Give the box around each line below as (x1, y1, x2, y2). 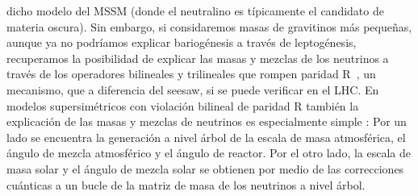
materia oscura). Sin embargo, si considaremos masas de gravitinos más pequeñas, (6, 18, 412, 35)
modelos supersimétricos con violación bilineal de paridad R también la (6, 97, 359, 114)
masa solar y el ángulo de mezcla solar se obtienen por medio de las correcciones (6, 160, 404, 177)
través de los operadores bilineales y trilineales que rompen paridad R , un (6, 65, 376, 82)
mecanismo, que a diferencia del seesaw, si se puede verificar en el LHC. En (6, 81, 379, 98)
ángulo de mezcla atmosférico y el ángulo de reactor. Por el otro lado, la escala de (6, 144, 411, 161)
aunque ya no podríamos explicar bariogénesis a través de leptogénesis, (6, 34, 357, 51)
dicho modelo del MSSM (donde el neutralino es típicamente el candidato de (6, 2, 384, 19)
